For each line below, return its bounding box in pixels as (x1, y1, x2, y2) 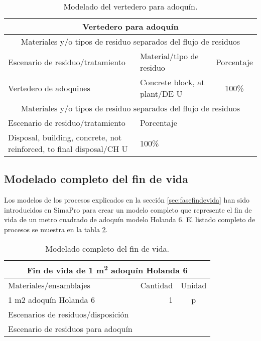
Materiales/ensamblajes (8, 279, 90, 291)
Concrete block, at (140, 76, 205, 88)
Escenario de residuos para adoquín (8, 322, 133, 334)
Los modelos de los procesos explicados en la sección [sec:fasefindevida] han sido (4, 195, 250, 205)
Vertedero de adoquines (8, 82, 90, 94)
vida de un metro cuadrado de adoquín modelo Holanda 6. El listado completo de (4, 214, 255, 225)
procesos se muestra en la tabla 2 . (4, 224, 108, 234)
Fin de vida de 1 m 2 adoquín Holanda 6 (27, 262, 188, 276)
